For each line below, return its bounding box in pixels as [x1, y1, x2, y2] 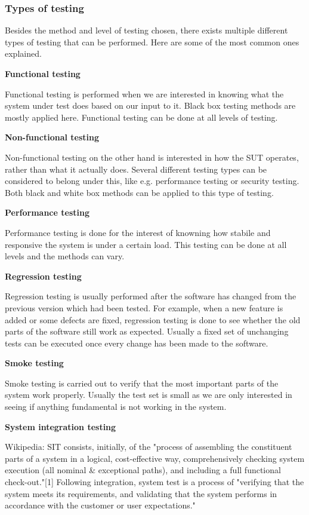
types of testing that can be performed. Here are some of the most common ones [5, 35, 299, 48]
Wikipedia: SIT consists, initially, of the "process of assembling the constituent [5, 440, 292, 453]
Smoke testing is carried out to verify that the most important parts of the [5, 376, 279, 389]
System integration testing [5, 420, 116, 433]
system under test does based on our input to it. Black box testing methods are [5, 99, 296, 112]
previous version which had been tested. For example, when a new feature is [5, 301, 283, 314]
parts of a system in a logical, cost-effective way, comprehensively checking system [5, 452, 305, 464]
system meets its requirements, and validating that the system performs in [5, 487, 277, 499]
